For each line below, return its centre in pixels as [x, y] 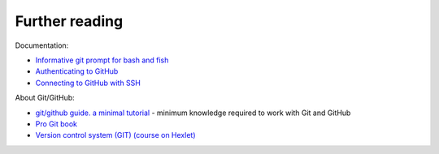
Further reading [69, 21]
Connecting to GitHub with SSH [88, 83]
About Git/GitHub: [45, 98]
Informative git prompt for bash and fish [102, 60]
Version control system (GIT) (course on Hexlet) [115, 135]
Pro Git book [56, 124]
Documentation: [42, 45]
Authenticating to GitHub [77, 71]
